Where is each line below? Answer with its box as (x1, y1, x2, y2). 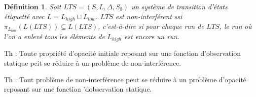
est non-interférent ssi (115, 11, 183, 21)
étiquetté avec (4, 11, 45, 21)
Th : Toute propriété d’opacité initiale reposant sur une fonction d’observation (4, 48, 241, 58)
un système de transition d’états (131, 1, 228, 11)
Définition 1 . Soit (4, 1, 61, 11)
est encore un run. (124, 31, 180, 41)
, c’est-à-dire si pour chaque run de (98, 21, 204, 31)
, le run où (219, 21, 252, 31)
